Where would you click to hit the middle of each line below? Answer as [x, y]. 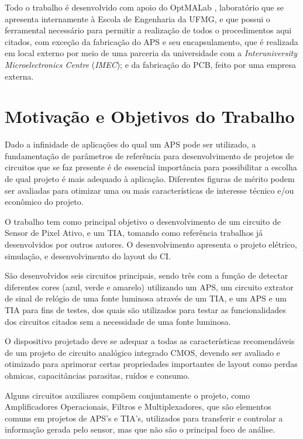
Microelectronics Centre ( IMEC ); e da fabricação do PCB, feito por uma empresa [150, 64]
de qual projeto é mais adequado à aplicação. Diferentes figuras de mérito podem [150, 179]
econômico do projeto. [44, 202]
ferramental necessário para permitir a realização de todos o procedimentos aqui [148, 30]
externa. [19, 76]
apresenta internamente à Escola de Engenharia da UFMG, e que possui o [137, 18]
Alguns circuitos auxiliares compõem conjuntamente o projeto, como [128, 395]
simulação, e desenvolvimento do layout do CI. [88, 255]
